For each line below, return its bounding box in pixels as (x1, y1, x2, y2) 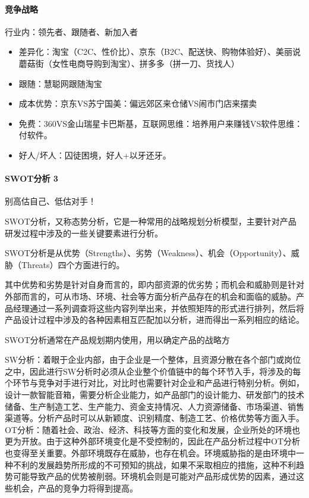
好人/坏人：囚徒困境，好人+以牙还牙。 (18, 148, 171, 161)
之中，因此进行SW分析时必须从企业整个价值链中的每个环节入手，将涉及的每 (5, 365, 301, 377)
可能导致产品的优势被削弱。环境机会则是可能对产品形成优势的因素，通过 (12, 470, 296, 483)
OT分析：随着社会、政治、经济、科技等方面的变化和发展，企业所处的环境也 (5, 423, 300, 435)
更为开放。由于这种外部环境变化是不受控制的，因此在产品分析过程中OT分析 (5, 435, 300, 447)
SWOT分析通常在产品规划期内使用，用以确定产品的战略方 (5, 333, 230, 346)
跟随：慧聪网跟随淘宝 (18, 77, 102, 89)
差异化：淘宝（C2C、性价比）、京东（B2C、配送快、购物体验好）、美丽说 (18, 45, 301, 58)
